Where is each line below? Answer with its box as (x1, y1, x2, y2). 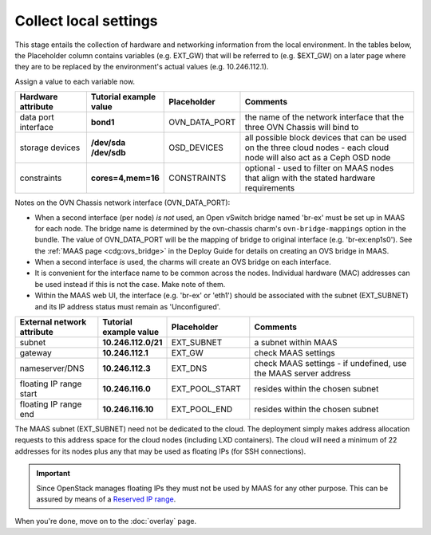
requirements (244, 183, 295, 194)
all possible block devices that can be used (244, 132, 407, 144)
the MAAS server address (254, 368, 351, 379)
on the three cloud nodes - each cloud (244, 142, 389, 153)
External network (19, 317, 87, 328)
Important (36, 469, 71, 478)
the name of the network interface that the (244, 112, 405, 123)
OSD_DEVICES (168, 142, 223, 153)
